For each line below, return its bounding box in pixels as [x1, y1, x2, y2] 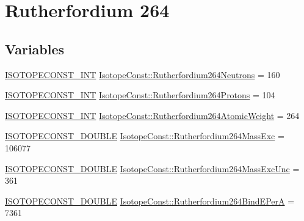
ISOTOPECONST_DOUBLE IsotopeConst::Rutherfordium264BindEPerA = [5, 194, 295, 207]
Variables [5, 39, 65, 58]
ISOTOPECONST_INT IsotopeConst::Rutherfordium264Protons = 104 [5, 89, 275, 101]
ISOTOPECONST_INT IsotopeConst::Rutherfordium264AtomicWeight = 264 [5, 109, 300, 121]
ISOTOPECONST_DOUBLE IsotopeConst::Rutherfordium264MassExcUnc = [5, 162, 300, 175]
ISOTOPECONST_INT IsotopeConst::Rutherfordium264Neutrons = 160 [5, 68, 280, 81]
